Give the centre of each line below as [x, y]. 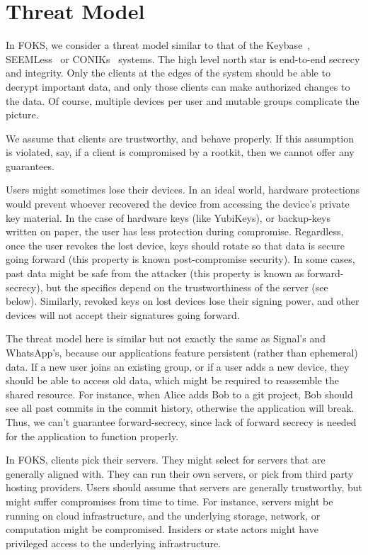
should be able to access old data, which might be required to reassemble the [173, 380]
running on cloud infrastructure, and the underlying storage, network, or [163, 515]
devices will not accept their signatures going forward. [123, 314]
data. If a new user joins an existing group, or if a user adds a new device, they [178, 366]
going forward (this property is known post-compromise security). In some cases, [180, 259]
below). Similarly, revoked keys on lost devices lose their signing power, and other [183, 301]
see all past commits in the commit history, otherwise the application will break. [180, 408]
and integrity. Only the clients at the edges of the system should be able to [168, 73]
